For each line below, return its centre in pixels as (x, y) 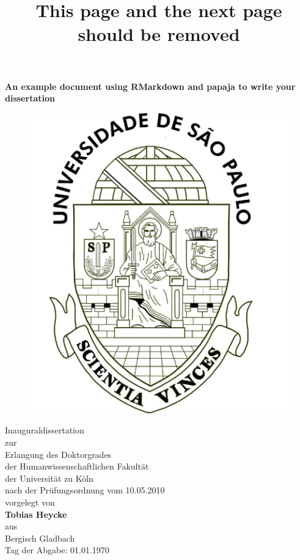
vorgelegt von (30, 502)
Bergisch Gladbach (40, 538)
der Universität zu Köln (49, 478)
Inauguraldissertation (45, 430)
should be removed (159, 34)
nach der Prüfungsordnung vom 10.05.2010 (85, 490)
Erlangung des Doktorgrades (58, 454)
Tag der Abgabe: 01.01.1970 (57, 550)
